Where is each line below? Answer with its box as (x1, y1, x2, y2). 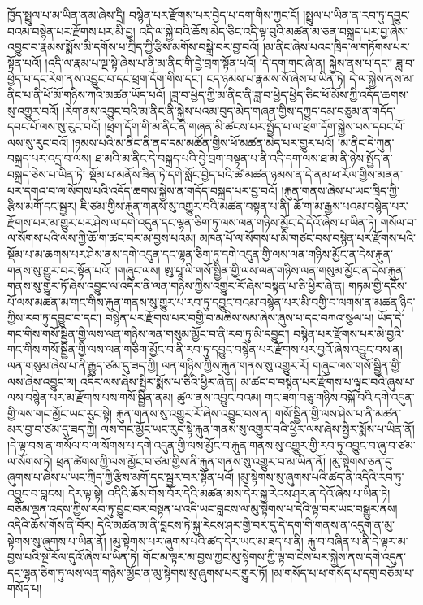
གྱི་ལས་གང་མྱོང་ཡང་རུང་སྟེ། (7, 404, 113, 421)
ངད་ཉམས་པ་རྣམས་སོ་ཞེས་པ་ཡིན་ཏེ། (206, 70, 346, 87)
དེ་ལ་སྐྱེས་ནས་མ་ (349, 70, 415, 87)
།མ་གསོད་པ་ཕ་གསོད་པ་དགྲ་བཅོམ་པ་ (271, 564, 415, 581)
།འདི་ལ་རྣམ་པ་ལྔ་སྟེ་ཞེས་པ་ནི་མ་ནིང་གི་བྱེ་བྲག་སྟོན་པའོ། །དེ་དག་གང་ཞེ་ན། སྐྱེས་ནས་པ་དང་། (45, 54, 393, 71)
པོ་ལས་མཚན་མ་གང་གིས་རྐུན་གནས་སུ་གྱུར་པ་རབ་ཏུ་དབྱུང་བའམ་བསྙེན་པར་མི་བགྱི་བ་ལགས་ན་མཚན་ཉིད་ (7, 293, 416, 310)
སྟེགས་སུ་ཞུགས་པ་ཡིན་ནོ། (7, 532, 106, 549)
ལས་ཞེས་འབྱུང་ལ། (7, 372, 77, 390)
